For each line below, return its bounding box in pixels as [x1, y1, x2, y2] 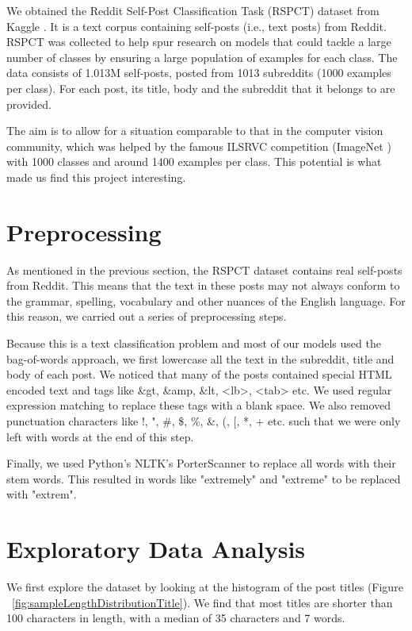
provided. [6, 95, 51, 112]
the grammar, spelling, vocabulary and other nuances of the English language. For [6, 292, 406, 309]
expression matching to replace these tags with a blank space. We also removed [6, 397, 391, 414]
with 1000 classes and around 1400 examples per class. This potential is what [6, 153, 382, 170]
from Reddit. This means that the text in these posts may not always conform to [6, 277, 400, 294]
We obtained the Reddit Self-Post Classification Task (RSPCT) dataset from [6, 2, 380, 18]
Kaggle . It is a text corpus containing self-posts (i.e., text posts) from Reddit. [6, 17, 387, 34]
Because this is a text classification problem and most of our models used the [6, 335, 381, 352]
